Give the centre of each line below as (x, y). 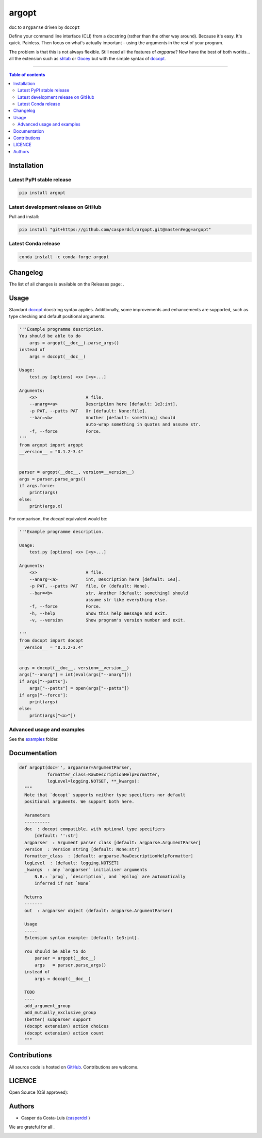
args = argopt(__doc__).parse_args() (74, 343)
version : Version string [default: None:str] (82, 849)
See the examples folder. (34, 739)
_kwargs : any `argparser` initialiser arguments (86, 870)
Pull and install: (24, 217)
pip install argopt (42, 193)
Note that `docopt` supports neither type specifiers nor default (105, 795)
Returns (33, 897)
